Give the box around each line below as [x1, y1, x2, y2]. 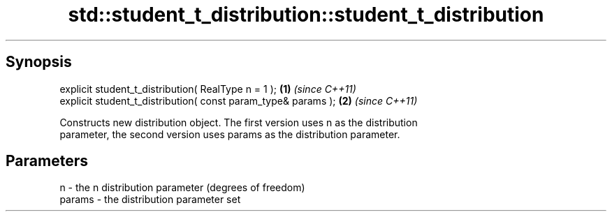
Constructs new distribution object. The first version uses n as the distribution [59, 116, 418, 128]
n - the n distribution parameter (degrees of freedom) [59, 181, 305, 194]
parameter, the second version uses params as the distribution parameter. [59, 128, 400, 140]
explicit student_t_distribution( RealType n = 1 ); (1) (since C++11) [59, 82, 356, 95]
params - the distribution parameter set [59, 193, 241, 206]
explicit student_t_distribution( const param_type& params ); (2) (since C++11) [59, 94, 418, 107]
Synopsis [6, 53, 72, 71]
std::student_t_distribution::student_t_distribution [68, 3, 544, 27]
